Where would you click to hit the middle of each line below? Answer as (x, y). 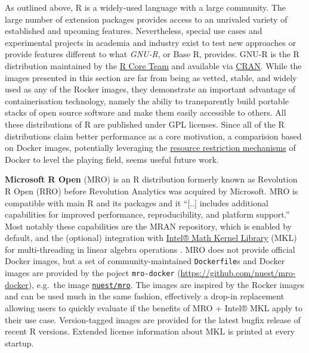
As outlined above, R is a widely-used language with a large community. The (146, 7)
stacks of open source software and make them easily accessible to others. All (146, 112)
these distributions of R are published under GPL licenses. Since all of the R (145, 124)
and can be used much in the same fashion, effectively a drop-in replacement (145, 296)
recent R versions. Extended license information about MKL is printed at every (150, 331)
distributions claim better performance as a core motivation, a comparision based (153, 136)
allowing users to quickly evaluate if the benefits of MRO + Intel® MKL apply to (154, 308)
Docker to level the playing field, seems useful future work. (112, 159)
